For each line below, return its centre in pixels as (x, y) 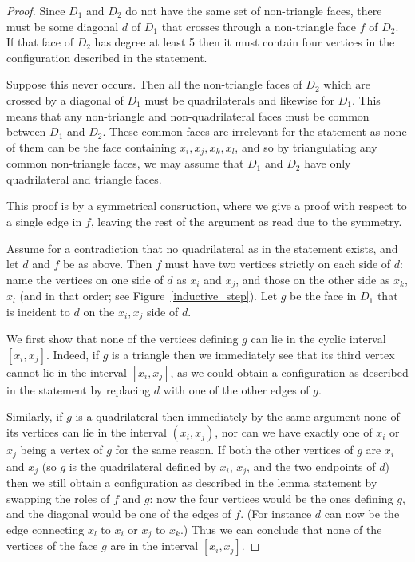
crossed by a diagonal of (65, 99)
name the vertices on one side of (85, 279)
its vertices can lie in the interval (87, 432)
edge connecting (45, 529)
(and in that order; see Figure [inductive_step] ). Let (148, 296)
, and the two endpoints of (311, 466)
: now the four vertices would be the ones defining (271, 498)
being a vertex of (61, 450)
